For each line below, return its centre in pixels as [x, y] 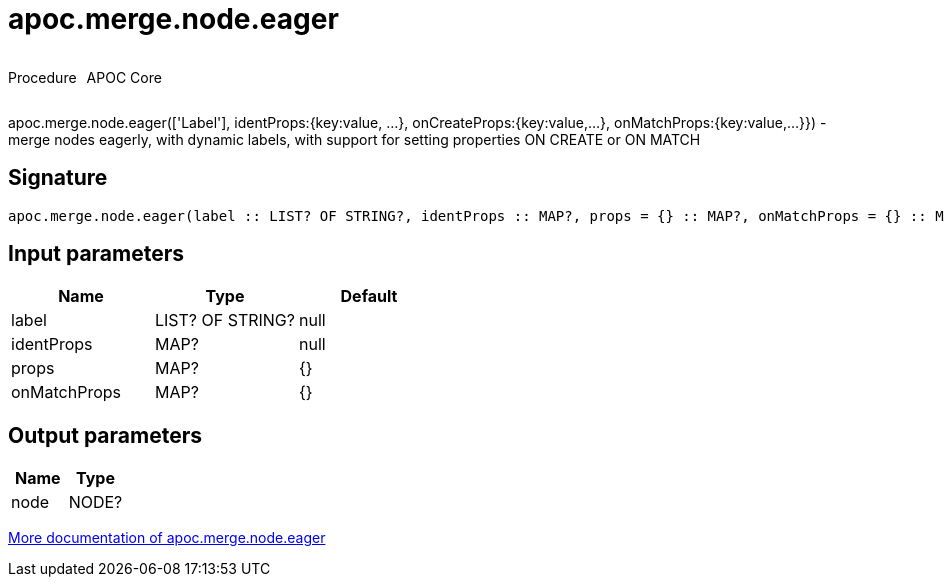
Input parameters [96, 254]
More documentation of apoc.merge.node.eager [167, 538]
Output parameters [105, 435]
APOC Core [124, 77]
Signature [58, 178]
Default [369, 296]
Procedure [42, 77]
